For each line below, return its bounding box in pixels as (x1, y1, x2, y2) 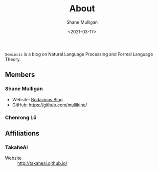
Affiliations (5, 129, 40, 138)
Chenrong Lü (5, 114, 37, 121)
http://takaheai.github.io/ (17, 160, 68, 166)
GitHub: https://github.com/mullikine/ (12, 102, 87, 108)
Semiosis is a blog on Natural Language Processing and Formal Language (5, 51, 153, 57)
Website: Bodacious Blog (12, 96, 63, 102)
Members (5, 71, 35, 79)
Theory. (5, 56, 21, 62)
